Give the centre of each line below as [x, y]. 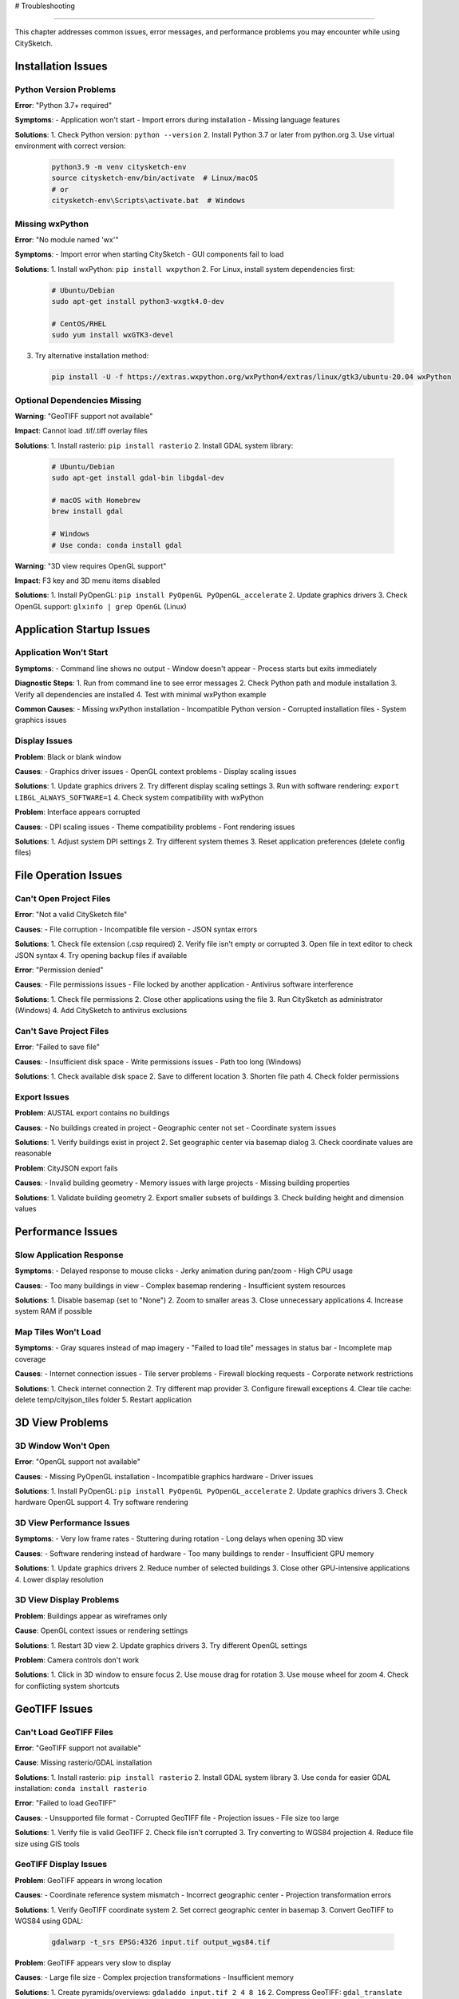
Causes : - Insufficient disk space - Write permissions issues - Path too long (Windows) [158, 1061]
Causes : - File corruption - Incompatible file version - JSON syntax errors [136, 929]
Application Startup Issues [83, 629]
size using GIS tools [47, 1844]
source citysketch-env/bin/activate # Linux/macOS [155, 178]
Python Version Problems [65, 90]
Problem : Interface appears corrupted [77, 812]
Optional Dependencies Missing [78, 400]
